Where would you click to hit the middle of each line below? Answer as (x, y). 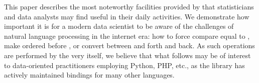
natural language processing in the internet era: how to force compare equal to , (127, 36)
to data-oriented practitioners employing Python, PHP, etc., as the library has (124, 65)
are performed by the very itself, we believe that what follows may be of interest (127, 55)
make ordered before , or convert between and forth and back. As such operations (129, 45)
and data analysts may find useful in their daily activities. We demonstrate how (127, 16)
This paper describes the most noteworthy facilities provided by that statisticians (129, 6)
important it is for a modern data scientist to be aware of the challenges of (119, 26)
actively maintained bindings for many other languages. (89, 75)
